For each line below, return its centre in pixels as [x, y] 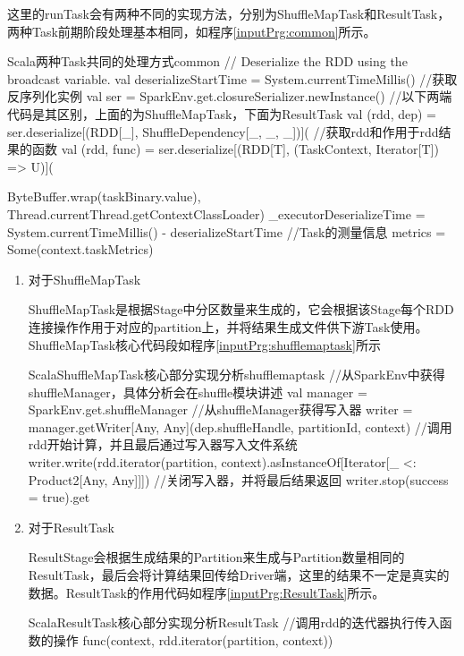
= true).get [59, 497]
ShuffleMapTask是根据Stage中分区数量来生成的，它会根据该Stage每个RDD [241, 309]
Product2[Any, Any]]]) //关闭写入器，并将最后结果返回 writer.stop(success [238, 479]
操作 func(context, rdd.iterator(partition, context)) [193, 639]
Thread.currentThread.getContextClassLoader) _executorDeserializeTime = [216, 213]
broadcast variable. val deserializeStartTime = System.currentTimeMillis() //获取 [232, 78]
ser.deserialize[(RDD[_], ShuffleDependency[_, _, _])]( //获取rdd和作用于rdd [223, 131]
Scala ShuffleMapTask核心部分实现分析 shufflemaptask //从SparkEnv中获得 [236, 375]
